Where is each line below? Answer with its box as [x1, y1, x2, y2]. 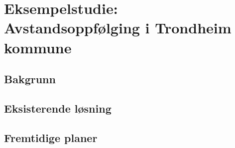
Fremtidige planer [4, 130, 98, 145]
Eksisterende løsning [4, 100, 112, 116]
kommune [4, 37, 72, 57]
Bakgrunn [4, 71, 56, 87]
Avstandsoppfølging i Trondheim [4, 17, 232, 38]
